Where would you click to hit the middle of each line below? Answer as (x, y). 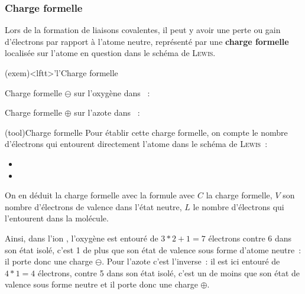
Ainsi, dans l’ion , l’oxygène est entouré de (82, 238)
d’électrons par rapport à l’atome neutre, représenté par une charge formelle (147, 41)
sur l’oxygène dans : (112, 92)
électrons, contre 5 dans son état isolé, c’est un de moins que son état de (169, 272)
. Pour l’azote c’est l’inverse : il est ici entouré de (191, 261)
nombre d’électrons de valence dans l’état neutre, (93, 206)
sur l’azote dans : (107, 112)
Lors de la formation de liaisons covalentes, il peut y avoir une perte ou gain (143, 30)
